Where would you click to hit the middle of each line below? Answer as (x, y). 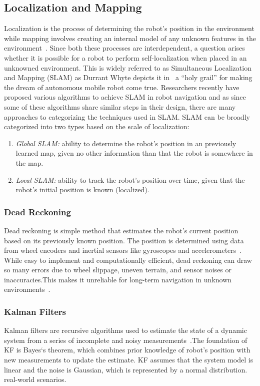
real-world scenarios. (35, 379)
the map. (29, 162)
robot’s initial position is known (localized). (82, 189)
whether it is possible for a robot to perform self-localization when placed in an (125, 57)
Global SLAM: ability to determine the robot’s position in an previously (126, 143)
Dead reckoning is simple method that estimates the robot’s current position (121, 230)
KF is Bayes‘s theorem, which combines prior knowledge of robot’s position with (127, 350)
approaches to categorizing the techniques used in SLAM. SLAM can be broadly (127, 116)
